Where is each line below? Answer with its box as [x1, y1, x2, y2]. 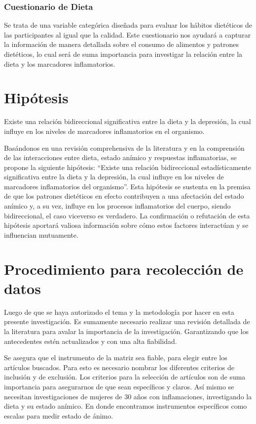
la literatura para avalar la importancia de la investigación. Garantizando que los [4, 326, 249, 336]
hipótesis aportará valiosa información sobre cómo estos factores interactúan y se [4, 220, 249, 230]
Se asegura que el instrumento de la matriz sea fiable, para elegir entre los [4, 352, 227, 363]
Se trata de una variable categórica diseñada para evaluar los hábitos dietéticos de [4, 20, 252, 30]
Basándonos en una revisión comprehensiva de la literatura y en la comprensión [4, 142, 245, 153]
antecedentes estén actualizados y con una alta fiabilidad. [4, 336, 177, 346]
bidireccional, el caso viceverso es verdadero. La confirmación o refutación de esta [4, 210, 250, 220]
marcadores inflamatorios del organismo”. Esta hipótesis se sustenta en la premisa [4, 181, 251, 191]
